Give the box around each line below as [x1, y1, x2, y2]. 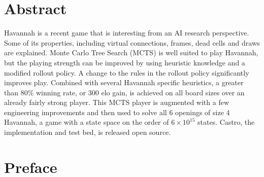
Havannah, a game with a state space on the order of [4, 117, 169, 127]
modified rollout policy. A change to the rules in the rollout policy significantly [4, 67, 249, 78]
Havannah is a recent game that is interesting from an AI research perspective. [4, 27, 249, 38]
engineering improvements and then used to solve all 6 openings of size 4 [4, 107, 230, 117]
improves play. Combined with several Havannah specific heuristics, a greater [4, 77, 244, 88]
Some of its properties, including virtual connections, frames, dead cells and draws [4, 37, 260, 48]
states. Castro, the [197, 117, 255, 127]
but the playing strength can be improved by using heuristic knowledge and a [4, 57, 245, 67]
